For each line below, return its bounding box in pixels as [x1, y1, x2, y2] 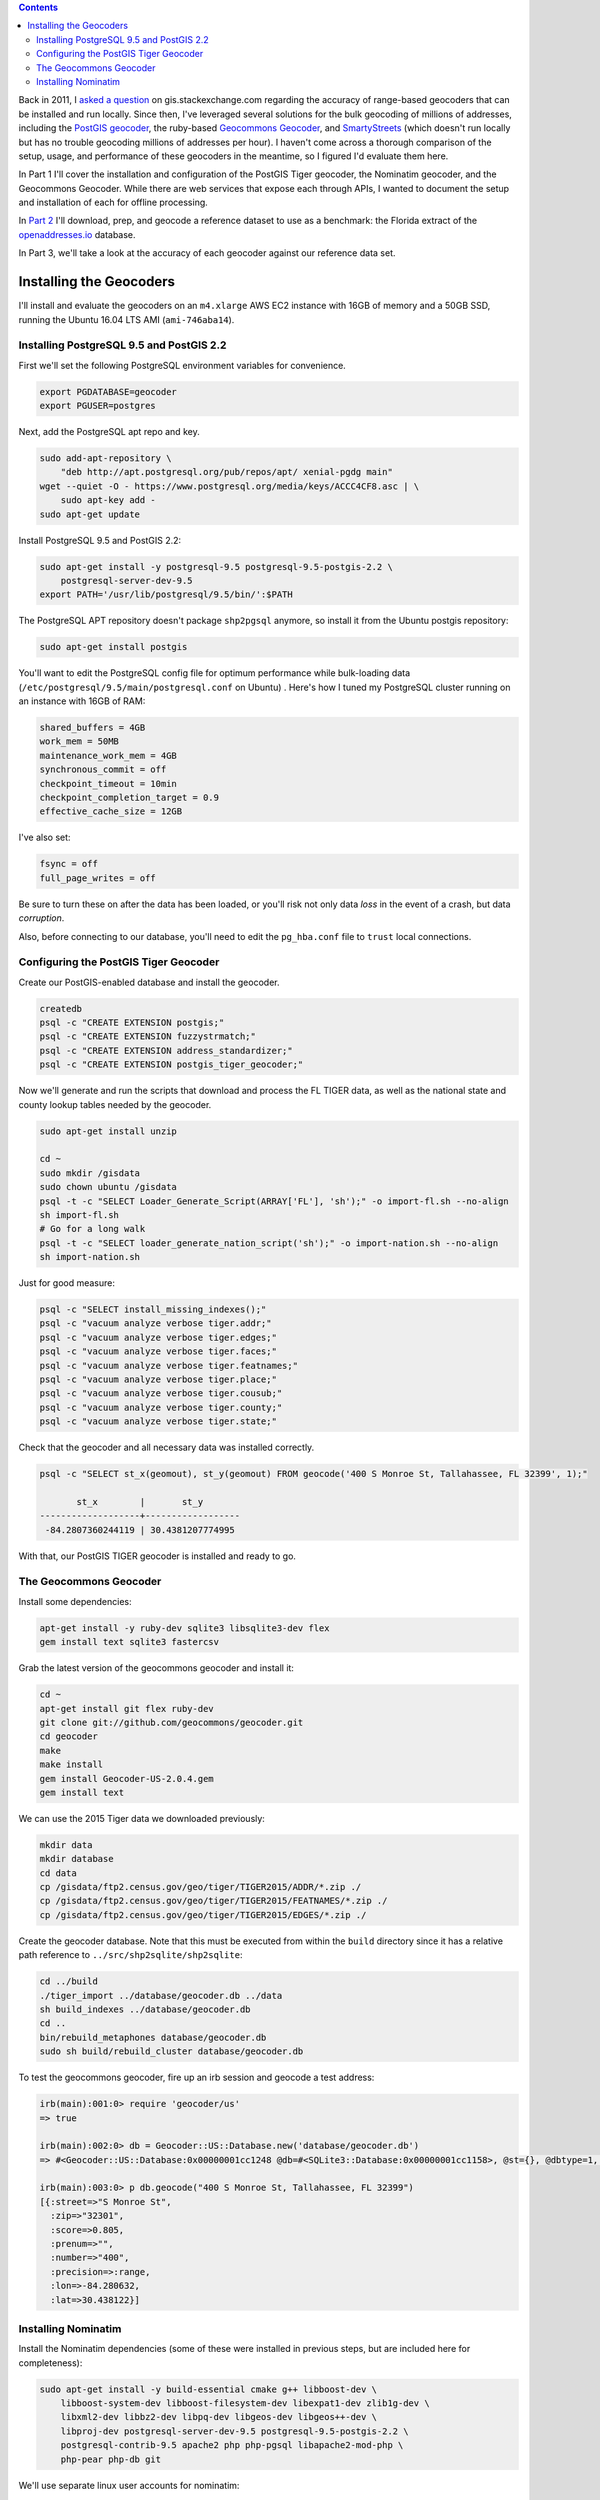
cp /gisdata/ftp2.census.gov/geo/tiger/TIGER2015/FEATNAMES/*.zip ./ [39, 1895, 388, 1907]
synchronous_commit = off [39, 764, 167, 775]
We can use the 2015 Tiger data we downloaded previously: [18, 1812, 265, 1824]
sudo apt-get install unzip [39, 1125, 177, 1137]
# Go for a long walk [39, 1223, 146, 1235]
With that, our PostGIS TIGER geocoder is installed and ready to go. [18, 1550, 297, 1562]
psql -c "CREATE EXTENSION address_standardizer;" [39, 1045, 294, 1056]
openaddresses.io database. [18, 228, 136, 240]
